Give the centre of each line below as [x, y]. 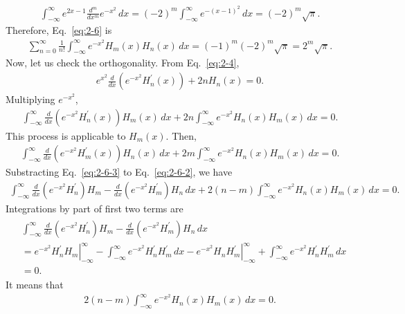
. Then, [181, 135]
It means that [35, 284]
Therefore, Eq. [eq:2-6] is [59, 30]
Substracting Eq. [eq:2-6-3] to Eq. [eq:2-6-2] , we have [119, 172]
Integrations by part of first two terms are [94, 208]
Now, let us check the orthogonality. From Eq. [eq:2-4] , [123, 63]
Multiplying [30, 99]
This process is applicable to [66, 135]
